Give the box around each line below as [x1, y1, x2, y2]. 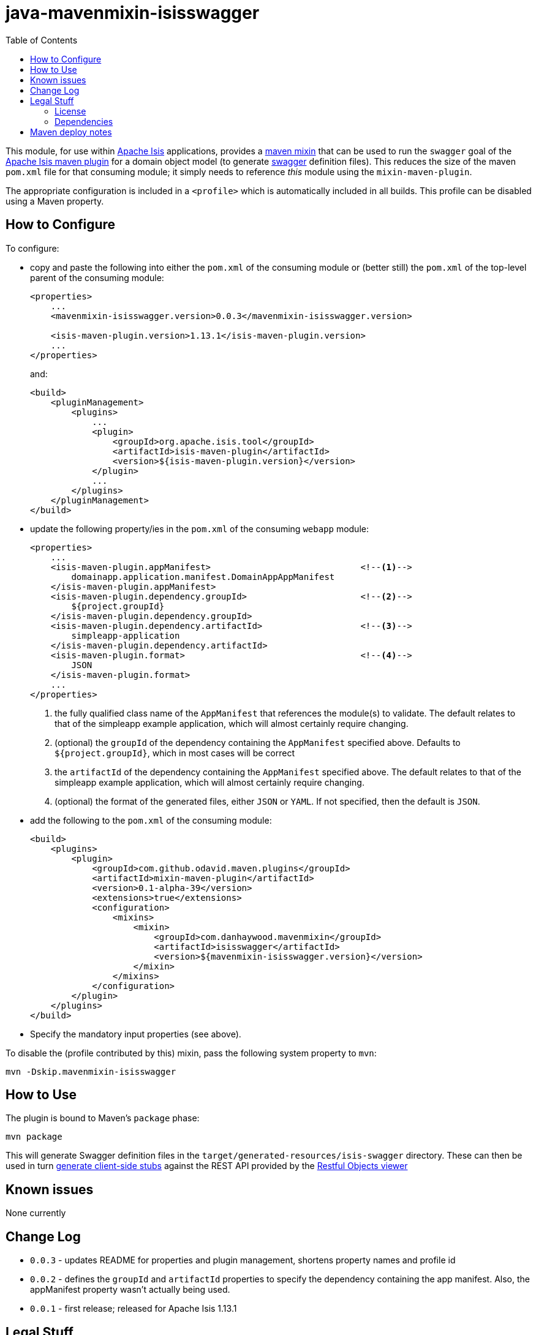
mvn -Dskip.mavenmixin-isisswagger [6, 1066, 176, 1077]
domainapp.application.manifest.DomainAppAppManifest [71, 571, 335, 582]
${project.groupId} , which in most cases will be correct [55, 747, 295, 758]
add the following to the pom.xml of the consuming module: [30, 814, 272, 825]
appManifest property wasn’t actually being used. [30, 1284, 230, 1295]
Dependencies [55, 116, 113, 127]
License [55, 105, 86, 116]
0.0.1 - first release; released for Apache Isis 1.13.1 [30, 1303, 237, 1314]
